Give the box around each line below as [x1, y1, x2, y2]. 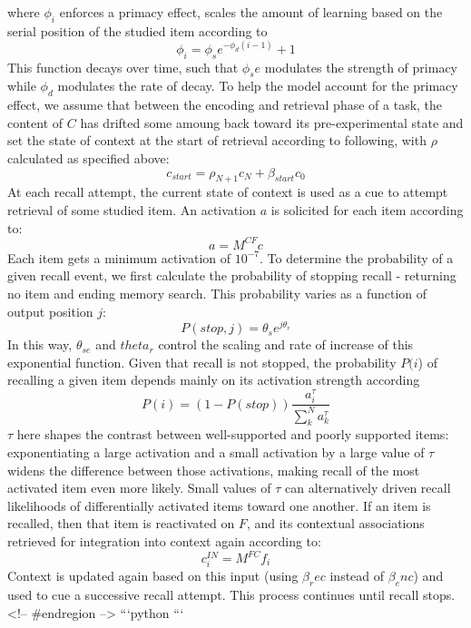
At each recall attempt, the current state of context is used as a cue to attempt [7, 182, 448, 201]
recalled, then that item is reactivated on [7, 514, 235, 533]
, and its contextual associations [246, 514, 425, 533]
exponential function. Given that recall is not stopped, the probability [7, 352, 397, 371]
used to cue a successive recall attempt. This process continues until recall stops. [7, 584, 456, 603]
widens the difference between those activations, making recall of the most [7, 460, 420, 479]
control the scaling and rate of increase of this [158, 335, 414, 354]
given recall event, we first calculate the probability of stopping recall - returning [7, 266, 456, 285]
